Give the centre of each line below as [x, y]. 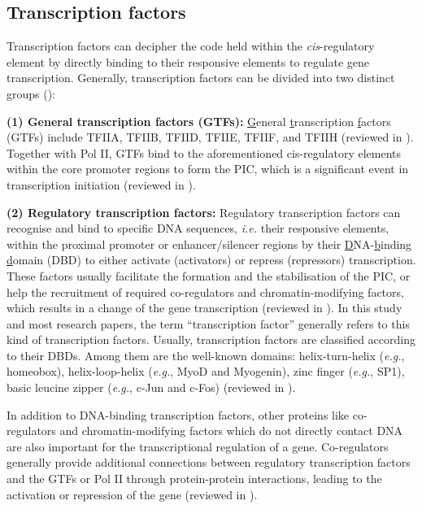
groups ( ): [31, 93]
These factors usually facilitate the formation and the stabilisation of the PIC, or [209, 275]
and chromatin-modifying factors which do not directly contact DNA [231, 431]
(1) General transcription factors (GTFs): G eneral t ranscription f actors [199, 121]
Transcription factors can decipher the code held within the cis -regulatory [191, 46]
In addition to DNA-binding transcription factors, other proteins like [178, 414]
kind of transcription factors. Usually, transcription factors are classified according [211, 339]
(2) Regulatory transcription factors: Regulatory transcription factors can [204, 212]
